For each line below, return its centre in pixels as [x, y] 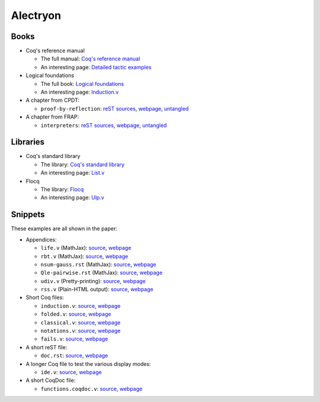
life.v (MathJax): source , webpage [86, 248]
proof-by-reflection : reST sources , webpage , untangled [115, 108]
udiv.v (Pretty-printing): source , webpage [93, 281]
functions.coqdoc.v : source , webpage [92, 388]
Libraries [28, 142]
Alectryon [36, 15]
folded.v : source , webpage [76, 314]
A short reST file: [47, 347]
